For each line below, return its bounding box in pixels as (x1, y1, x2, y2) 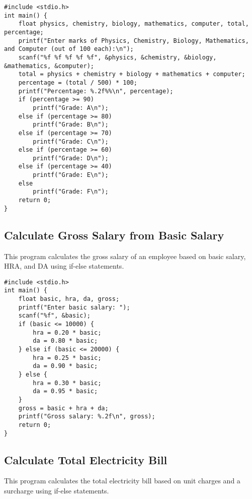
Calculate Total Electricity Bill (4, 452, 167, 467)
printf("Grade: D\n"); (33, 154, 109, 162)
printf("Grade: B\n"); (33, 121, 109, 129)
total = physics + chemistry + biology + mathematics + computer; (18, 71, 245, 78)
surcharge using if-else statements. (4, 485, 109, 496)
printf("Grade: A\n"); (33, 104, 109, 111)
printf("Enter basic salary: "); (18, 303, 130, 311)
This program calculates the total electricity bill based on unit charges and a (4, 475, 240, 486)
